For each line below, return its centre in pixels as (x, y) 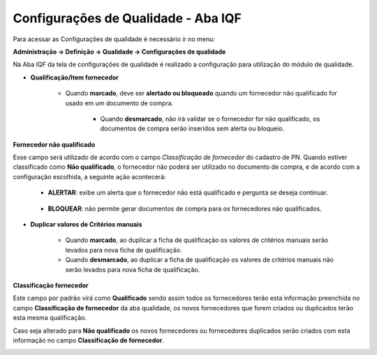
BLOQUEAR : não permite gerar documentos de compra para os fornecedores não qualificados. (185, 209)
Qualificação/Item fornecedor (74, 77)
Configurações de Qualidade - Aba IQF (127, 18)
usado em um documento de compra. (119, 103)
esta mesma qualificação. (50, 318)
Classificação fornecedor (51, 285)
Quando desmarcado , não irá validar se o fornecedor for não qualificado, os (210, 119)
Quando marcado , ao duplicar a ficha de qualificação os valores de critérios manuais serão (197, 240)
